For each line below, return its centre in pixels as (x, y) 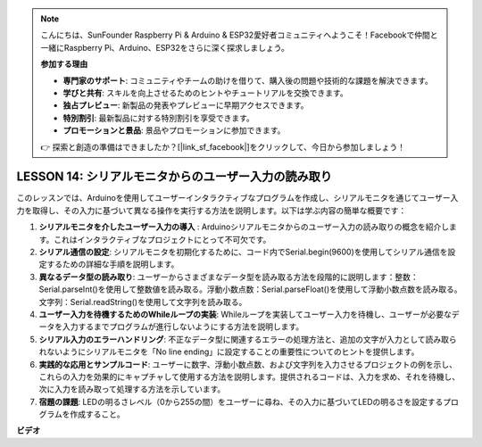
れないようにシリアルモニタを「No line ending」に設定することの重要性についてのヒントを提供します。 (229, 352)
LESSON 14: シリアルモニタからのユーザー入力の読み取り (174, 177)
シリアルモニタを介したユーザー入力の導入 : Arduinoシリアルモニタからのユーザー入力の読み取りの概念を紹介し (244, 227)
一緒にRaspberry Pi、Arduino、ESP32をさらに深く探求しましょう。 (165, 47)
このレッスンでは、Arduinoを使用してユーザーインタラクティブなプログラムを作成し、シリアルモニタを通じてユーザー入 (237, 198)
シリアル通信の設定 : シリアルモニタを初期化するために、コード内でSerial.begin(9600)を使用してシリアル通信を (243, 252)
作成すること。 (97, 414)
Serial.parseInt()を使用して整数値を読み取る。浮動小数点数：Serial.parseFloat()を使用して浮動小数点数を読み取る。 (251, 289)
